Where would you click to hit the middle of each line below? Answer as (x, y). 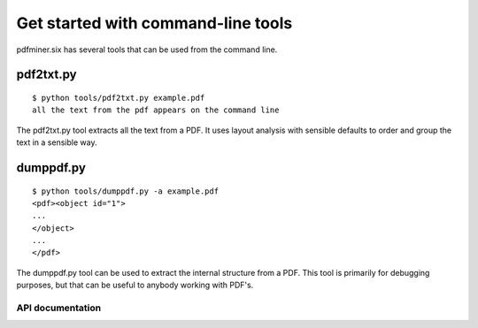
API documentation (59, 308)
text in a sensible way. (57, 142)
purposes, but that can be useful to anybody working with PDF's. (135, 285)
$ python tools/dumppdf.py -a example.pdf (126, 191)
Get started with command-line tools (154, 23)
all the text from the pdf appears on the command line (156, 110)
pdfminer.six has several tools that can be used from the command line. (147, 50)
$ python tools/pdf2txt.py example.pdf (119, 98)
